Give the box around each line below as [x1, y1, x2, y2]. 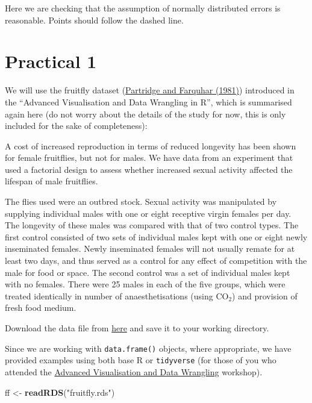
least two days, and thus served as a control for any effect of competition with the [5, 254, 307, 267]
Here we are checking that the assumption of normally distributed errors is [5, 2, 281, 14]
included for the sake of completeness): [5, 119, 148, 132]
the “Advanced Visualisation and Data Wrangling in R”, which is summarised [5, 95, 292, 108]
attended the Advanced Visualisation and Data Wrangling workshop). [5, 365, 263, 378]
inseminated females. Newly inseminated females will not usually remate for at [5, 242, 295, 255]
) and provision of [232, 289, 298, 302]
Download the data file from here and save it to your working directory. [5, 322, 269, 334]
